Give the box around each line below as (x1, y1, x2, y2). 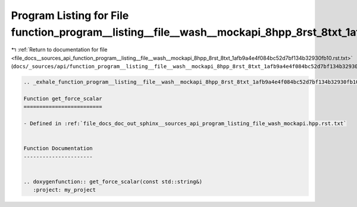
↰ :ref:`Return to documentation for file (11, 46, 108, 53)
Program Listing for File (11, 9, 129, 22)
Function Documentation (23, 145, 93, 152)
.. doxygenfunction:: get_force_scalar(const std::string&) (23, 178, 203, 185)
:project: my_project (33, 187, 96, 193)
